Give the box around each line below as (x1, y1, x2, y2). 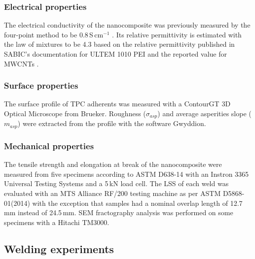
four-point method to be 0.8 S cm (4, 29, 104, 39)
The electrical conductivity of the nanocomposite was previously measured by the (4, 20, 251, 30)
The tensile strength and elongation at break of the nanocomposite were (4, 159, 222, 169)
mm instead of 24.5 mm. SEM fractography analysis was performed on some (4, 207, 233, 218)
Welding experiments (4, 241, 114, 256)
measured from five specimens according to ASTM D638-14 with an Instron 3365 (4, 168, 249, 179)
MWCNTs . (4, 58, 39, 68)
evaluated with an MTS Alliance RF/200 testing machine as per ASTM (4, 188, 221, 198)
